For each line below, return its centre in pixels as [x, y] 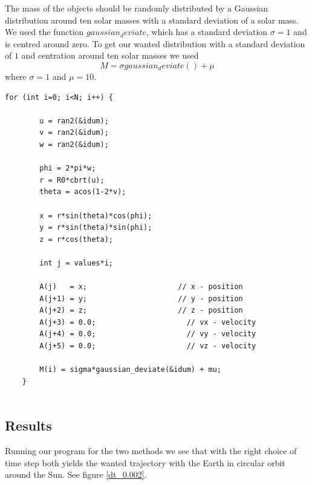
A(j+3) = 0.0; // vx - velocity [148, 322]
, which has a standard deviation [207, 32]
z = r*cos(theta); [76, 239]
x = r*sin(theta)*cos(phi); [96, 216]
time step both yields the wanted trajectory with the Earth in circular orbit [145, 462]
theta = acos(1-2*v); [83, 192]
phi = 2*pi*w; [68, 168]
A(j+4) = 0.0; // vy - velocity [148, 334]
